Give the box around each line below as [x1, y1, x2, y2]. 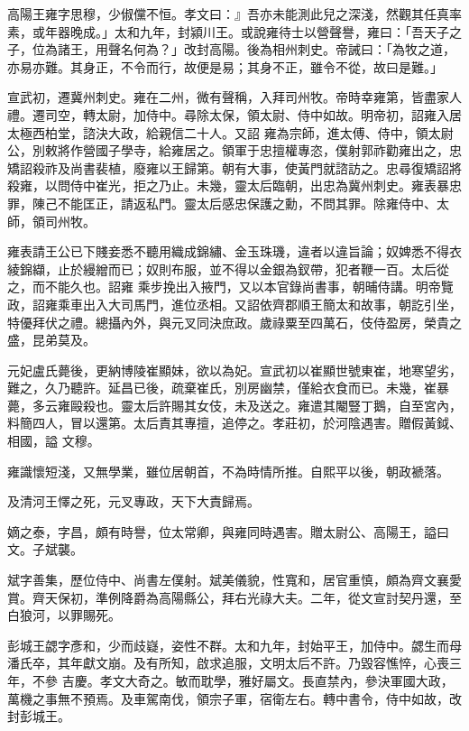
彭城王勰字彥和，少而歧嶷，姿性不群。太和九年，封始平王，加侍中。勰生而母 [7, 635, 462, 654]
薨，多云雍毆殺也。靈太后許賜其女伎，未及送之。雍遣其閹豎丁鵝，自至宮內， [7, 395, 462, 414]
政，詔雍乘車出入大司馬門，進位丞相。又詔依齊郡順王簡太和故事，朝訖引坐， [7, 294, 462, 313]
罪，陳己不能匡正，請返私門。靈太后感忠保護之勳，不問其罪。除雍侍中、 [7, 193, 437, 212]
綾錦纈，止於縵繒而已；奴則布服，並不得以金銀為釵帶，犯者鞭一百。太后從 [7, 259, 449, 278]
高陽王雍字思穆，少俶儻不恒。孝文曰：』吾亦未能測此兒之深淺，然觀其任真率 [7, 5, 462, 23]
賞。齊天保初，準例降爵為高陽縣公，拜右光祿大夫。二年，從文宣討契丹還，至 [7, 588, 462, 606]
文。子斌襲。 [7, 540, 83, 559]
